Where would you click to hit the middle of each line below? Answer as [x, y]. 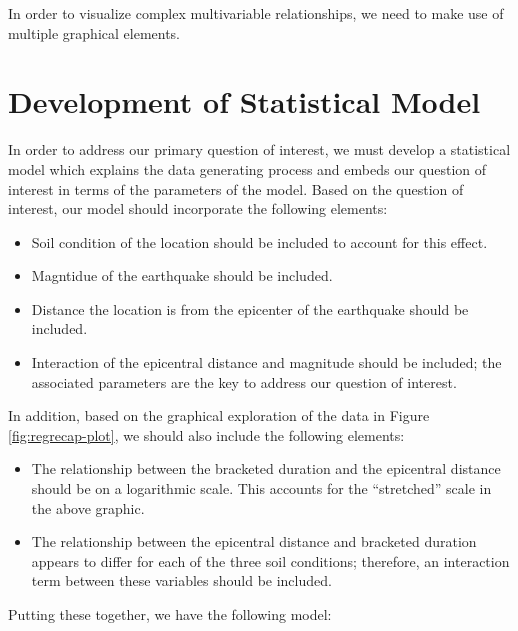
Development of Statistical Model [244, 101]
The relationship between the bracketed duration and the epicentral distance [266, 468]
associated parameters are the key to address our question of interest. [244, 381]
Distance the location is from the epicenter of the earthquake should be [250, 308]
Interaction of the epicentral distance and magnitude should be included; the [266, 362]
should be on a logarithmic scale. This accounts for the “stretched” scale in [261, 488]
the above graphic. [88, 507]
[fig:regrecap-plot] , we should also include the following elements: [206, 434]
